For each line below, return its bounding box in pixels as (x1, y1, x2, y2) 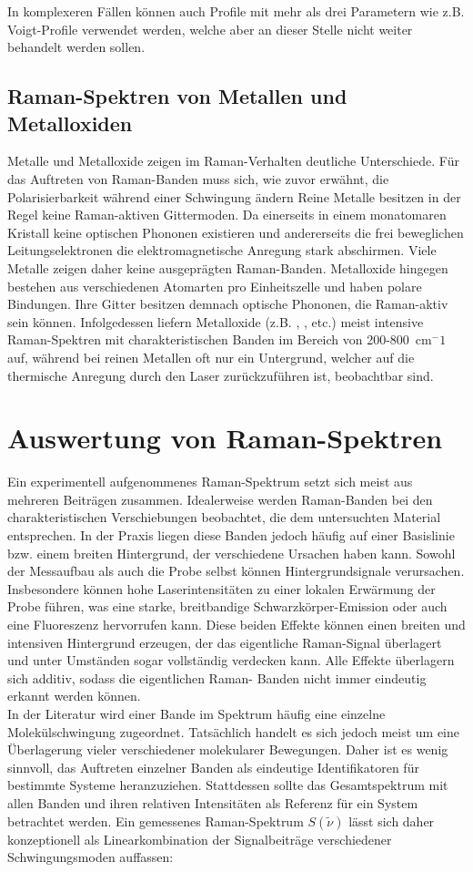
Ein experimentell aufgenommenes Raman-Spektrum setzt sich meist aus (7, 472, 413, 491)
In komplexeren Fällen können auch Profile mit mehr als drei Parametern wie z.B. (7, 2, 465, 20)
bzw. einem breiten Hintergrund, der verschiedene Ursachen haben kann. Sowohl (7, 543, 456, 562)
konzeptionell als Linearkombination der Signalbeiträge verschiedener (7, 829, 392, 848)
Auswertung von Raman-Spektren (7, 419, 443, 457)
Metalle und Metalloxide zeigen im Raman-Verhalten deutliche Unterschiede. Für (7, 151, 459, 170)
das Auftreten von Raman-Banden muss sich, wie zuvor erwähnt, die (7, 169, 389, 188)
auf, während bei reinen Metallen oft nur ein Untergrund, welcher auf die (7, 347, 415, 366)
